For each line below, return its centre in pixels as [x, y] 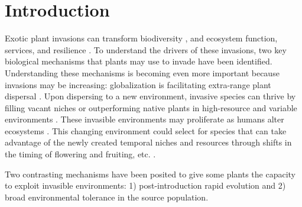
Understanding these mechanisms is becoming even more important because [142, 72]
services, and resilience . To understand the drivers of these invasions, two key [146, 49]
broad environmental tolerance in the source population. [107, 197]
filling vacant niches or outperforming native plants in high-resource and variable [151, 107]
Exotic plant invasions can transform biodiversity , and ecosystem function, [141, 38]
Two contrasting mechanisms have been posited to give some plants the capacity [150, 174]
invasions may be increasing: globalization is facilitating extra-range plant [138, 84]
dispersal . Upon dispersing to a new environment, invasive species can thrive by [150, 96]
